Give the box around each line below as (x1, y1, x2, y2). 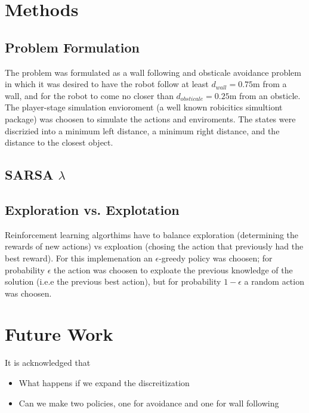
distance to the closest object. (5, 136, 113, 149)
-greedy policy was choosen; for (159, 251, 273, 264)
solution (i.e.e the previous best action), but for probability (5, 275, 221, 288)
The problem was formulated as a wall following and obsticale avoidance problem (5, 66, 301, 78)
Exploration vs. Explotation (5, 200, 180, 218)
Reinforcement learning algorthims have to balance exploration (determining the (5, 228, 299, 241)
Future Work (5, 322, 113, 346)
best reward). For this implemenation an (5, 251, 153, 264)
